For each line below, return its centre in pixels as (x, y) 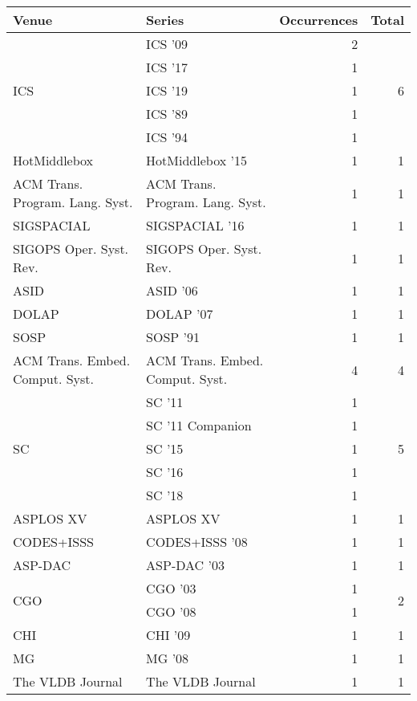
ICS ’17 (167, 67)
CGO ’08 (171, 611)
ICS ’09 (167, 44)
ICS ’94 (167, 137)
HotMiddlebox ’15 (196, 160)
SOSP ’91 (173, 337)
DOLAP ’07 (180, 314)
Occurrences (319, 20)
